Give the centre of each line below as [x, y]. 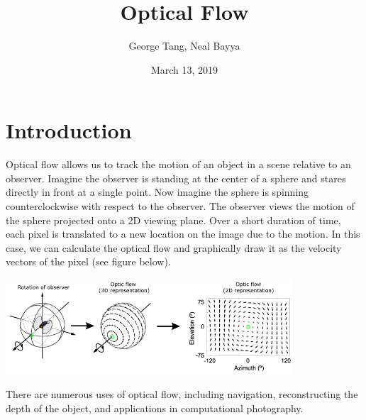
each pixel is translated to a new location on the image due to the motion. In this [183, 234]
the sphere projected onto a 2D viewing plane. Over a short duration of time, [173, 220]
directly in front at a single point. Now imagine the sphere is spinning [157, 192]
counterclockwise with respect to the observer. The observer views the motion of [180, 206]
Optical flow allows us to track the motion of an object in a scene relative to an [178, 164]
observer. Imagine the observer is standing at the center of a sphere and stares [176, 178]
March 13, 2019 [184, 69]
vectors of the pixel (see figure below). [88, 261]
